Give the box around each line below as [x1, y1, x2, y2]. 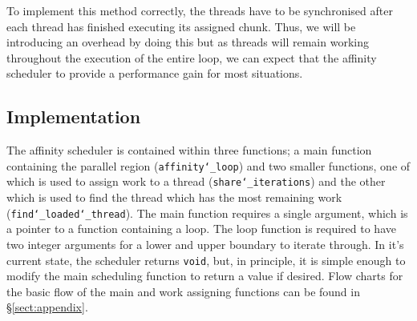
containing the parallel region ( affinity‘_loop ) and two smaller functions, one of [6, 157, 411, 174]
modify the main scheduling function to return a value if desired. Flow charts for [6, 267, 403, 284]
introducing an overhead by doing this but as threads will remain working [6, 34, 369, 50]
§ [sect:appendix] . [6, 299, 88, 315]
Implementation [6, 104, 141, 129]
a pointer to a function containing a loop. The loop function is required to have [6, 220, 396, 237]
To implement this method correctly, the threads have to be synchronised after [6, 2, 393, 18]
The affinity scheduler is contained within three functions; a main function [6, 142, 372, 158]
